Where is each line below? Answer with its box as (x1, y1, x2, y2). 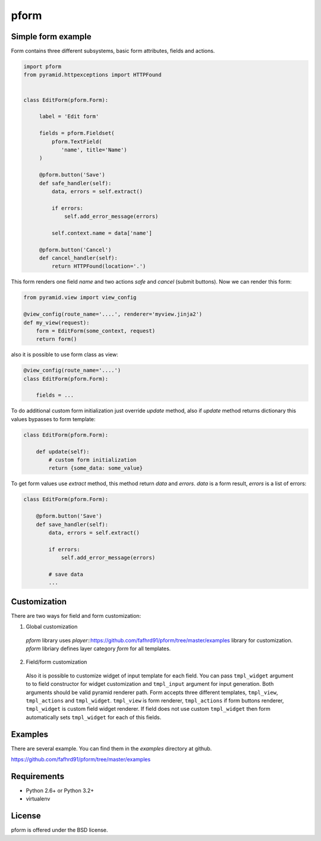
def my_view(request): (23, 319, 90, 326)
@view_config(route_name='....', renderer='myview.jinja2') (23, 311, 203, 318)
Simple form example (11, 32, 92, 42)
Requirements (11, 771, 65, 782)
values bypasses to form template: (11, 415, 96, 422)
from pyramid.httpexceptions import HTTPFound (23, 71, 162, 79)
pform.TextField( (51, 138, 102, 145)
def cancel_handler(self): (39, 255, 118, 262)
